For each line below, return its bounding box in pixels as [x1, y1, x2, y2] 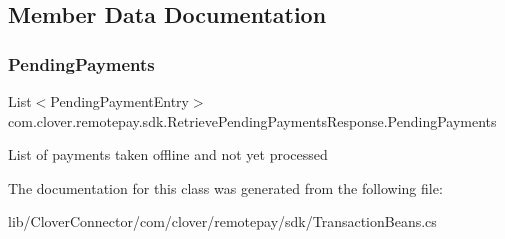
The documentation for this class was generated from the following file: [8, 177, 443, 198]
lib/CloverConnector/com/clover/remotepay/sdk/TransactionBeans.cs [8, 211, 437, 232]
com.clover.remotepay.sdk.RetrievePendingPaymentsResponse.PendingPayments [8, 110, 497, 131]
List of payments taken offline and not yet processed [8, 144, 328, 165]
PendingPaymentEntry [50, 91, 189, 111]
